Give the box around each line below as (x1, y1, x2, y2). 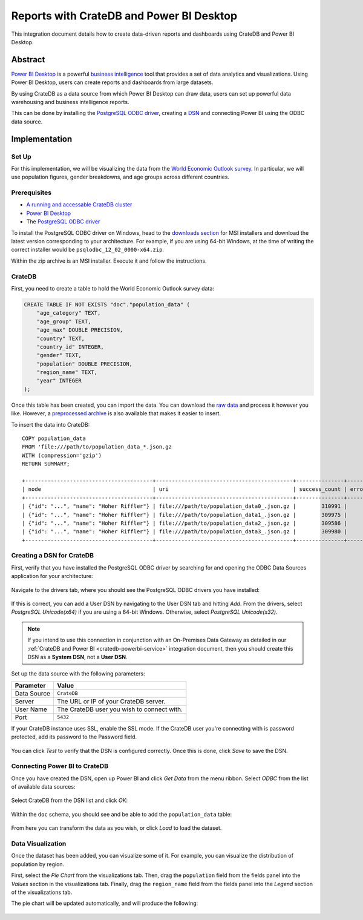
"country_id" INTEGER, (36, 343, 104, 350)
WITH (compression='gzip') (22, 452, 102, 459)
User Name (15, 705, 48, 714)
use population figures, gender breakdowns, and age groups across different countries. (11, 173, 230, 181)
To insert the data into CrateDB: (11, 421, 90, 428)
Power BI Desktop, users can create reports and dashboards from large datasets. (11, 79, 214, 86)
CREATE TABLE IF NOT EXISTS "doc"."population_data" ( (24, 301, 190, 308)
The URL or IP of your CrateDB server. (57, 697, 166, 705)
